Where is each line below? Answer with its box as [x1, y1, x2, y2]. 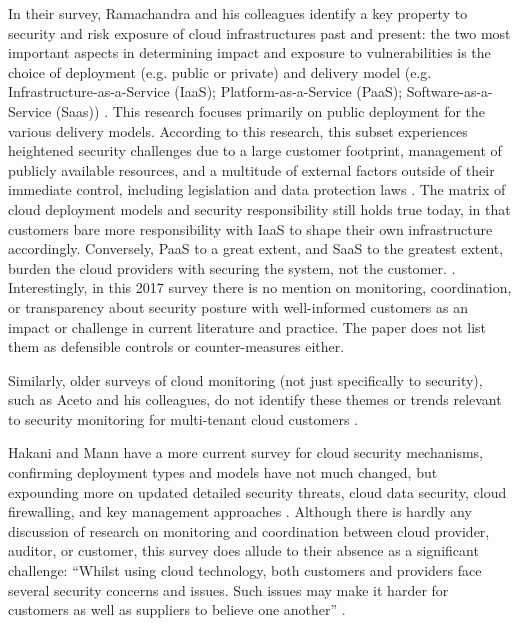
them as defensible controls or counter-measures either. [8, 336, 345, 357]
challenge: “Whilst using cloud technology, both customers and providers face [8, 560, 482, 581]
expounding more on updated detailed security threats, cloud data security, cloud [8, 481, 507, 502]
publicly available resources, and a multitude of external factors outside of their [8, 159, 495, 180]
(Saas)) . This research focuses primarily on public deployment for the [55, 100, 486, 121]
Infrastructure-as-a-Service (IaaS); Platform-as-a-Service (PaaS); [8, 81, 403, 102]
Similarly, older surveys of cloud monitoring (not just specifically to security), [8, 369, 483, 390]
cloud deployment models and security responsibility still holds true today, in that [8, 198, 511, 219]
